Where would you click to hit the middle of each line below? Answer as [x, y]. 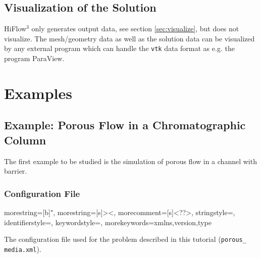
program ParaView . [34, 58]
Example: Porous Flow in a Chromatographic [125, 125]
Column [25, 140]
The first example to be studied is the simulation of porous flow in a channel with [130, 161]
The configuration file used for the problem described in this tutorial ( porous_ [125, 239]
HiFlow [15, 29]
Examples [38, 93]
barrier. [16, 171]
